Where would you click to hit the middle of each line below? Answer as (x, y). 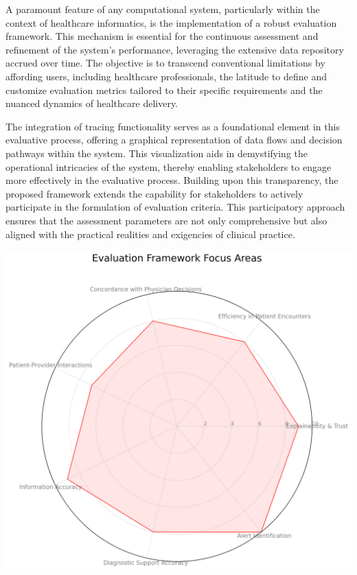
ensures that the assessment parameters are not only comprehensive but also (166, 220)
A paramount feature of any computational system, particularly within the (163, 9)
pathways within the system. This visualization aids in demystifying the (157, 153)
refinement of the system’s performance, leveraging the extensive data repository (175, 49)
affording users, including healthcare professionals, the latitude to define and (166, 76)
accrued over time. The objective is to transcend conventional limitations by (165, 63)
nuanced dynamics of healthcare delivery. (92, 103)
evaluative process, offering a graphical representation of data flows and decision (174, 140)
